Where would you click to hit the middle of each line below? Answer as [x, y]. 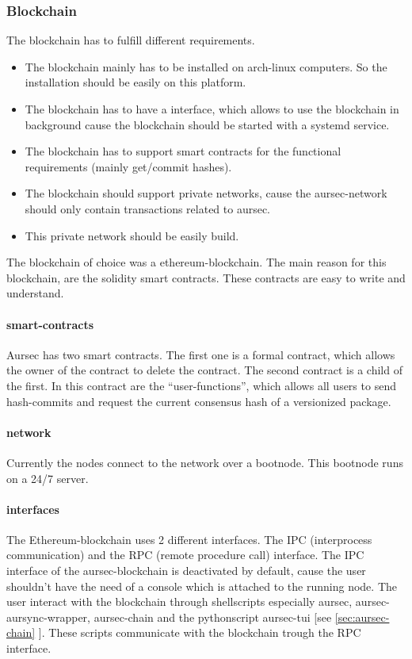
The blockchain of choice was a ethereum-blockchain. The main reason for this [196, 262]
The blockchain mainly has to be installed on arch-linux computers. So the [206, 66]
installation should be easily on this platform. [135, 82]
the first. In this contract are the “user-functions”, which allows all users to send [201, 385]
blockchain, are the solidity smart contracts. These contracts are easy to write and [206, 277]
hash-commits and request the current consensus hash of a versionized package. [199, 401]
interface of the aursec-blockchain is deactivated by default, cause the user [186, 571]
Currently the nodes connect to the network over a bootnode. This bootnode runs [205, 462]
